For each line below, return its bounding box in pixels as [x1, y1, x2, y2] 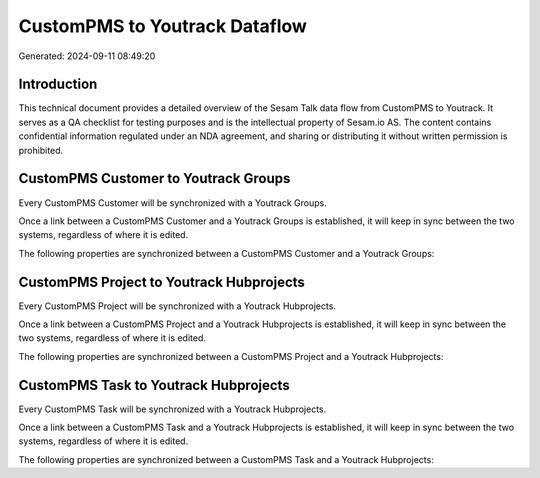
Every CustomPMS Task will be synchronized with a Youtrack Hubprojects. [18, 403, 327, 415]
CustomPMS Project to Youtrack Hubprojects [18, 273, 305, 290]
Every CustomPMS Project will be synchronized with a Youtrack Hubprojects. [18, 300, 337, 312]
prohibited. [18, 144, 64, 156]
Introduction [18, 76, 98, 93]
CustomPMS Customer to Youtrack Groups [18, 170, 291, 187]
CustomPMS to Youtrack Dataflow [18, 15, 307, 37]
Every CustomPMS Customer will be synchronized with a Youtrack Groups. [18, 196, 327, 209]
